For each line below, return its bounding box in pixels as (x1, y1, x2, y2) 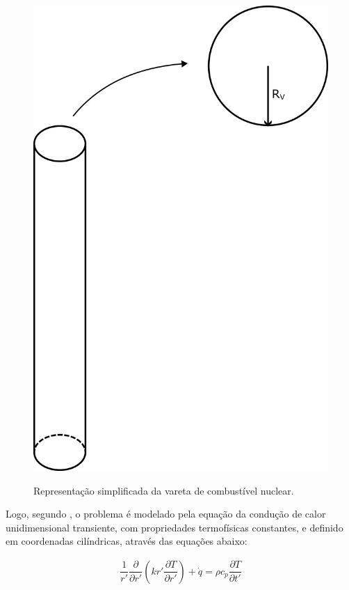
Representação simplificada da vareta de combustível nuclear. (33, 483, 294, 497)
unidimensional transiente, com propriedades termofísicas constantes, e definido (6, 520, 343, 534)
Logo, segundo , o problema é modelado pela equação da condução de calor (6, 506, 326, 521)
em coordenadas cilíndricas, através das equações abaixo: (6, 534, 247, 548)
